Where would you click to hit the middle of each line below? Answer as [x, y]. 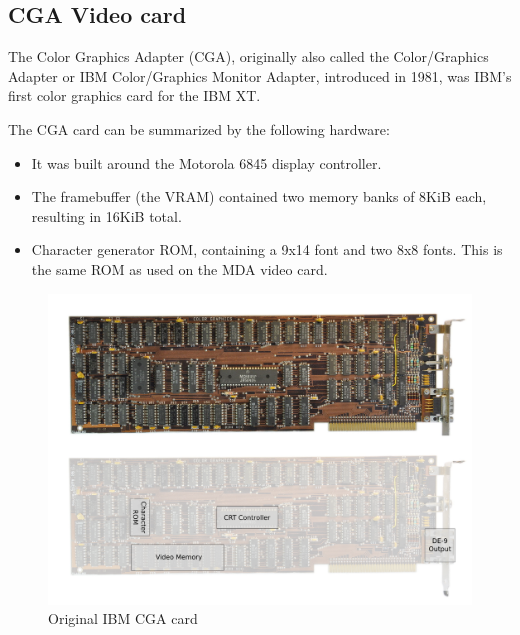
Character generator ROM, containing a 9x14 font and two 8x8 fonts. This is [267, 249]
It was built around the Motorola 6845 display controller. [206, 162]
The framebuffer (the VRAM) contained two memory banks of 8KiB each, [259, 196]
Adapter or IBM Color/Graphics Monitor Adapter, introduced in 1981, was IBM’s [260, 75]
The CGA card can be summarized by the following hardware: [199, 128]
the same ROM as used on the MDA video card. [179, 268]
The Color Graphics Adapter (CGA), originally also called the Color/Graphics [248, 56]
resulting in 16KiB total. [106, 215]
